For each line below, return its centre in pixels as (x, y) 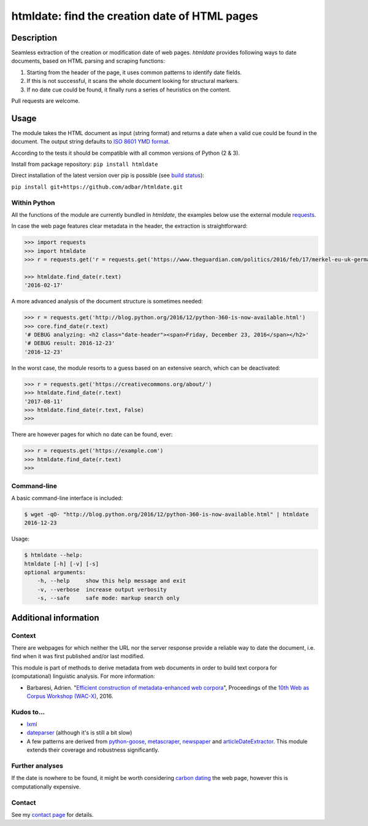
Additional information (55, 618)
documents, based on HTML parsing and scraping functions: (88, 61)
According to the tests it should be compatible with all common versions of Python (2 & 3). (126, 153)
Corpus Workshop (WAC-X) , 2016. (70, 696)
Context (24, 636)
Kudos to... (28, 712)
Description (34, 38)
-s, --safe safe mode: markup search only (109, 598)
